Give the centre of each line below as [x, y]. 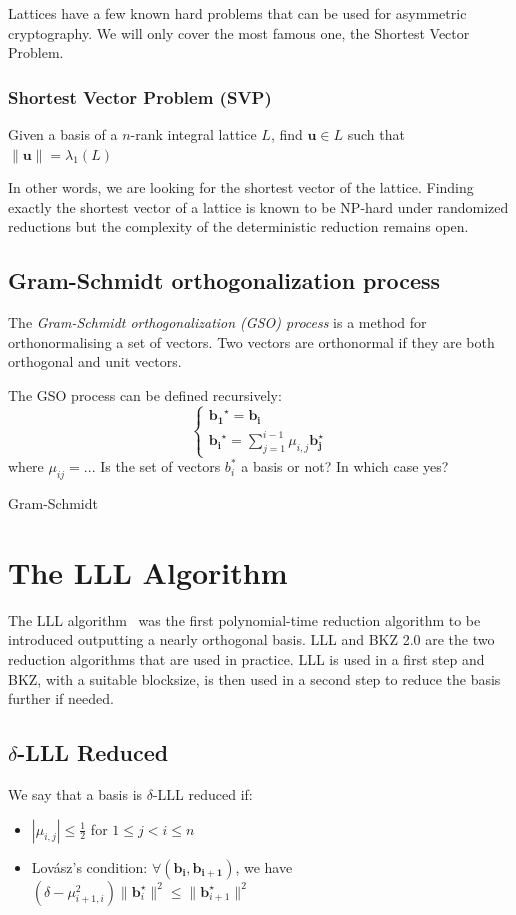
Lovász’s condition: [89, 866]
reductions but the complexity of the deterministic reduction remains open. [238, 226]
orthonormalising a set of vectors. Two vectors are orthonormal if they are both [251, 341]
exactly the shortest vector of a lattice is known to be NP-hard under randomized [258, 206]
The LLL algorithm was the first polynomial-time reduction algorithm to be [244, 619]
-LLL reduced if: [202, 794]
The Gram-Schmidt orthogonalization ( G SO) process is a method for [217, 322]
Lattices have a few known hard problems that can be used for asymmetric [237, 13]
